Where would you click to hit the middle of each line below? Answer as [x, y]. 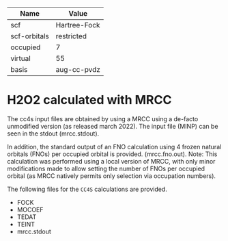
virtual [20, 59]
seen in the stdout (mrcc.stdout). [53, 134]
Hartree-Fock [78, 25]
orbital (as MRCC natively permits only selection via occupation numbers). [112, 176]
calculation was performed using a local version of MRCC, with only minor [111, 161]
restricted [71, 36]
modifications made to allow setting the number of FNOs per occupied [106, 168]
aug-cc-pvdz [78, 69]
